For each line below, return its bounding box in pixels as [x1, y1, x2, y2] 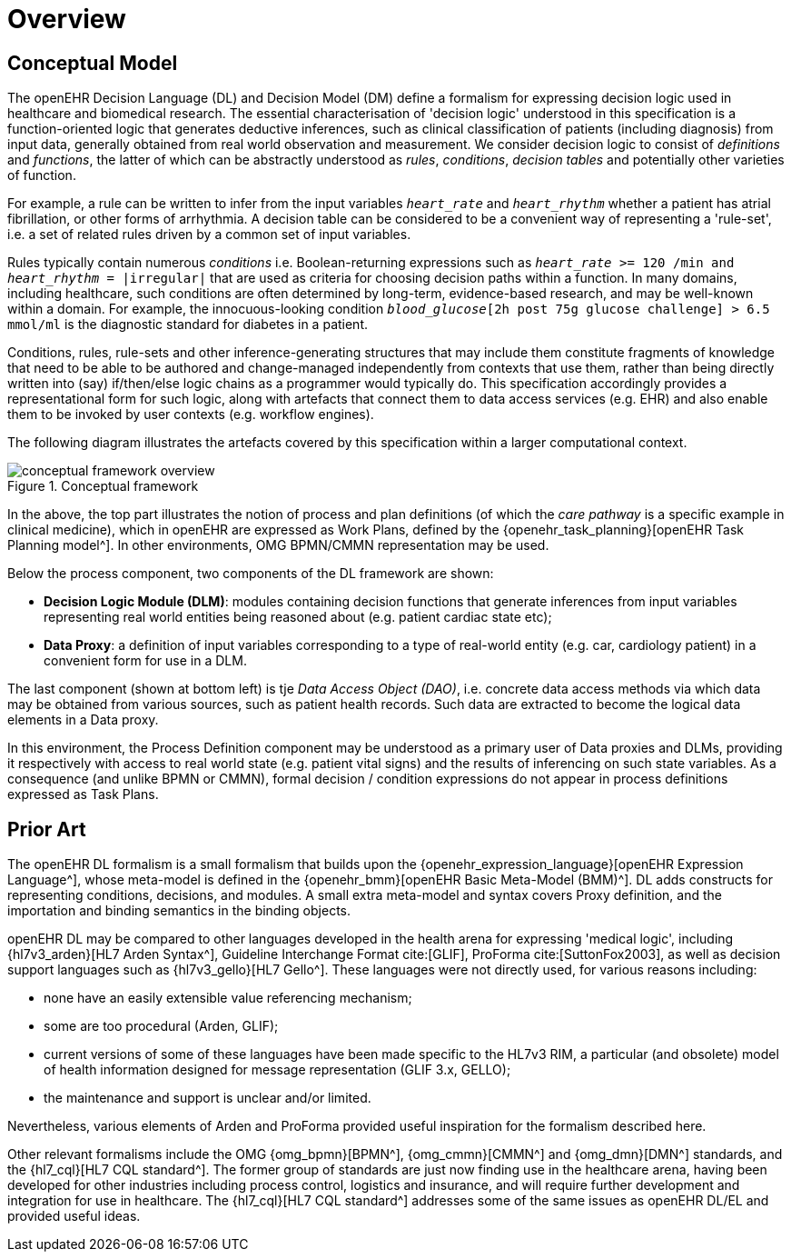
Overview [7, 4, 126, 35]
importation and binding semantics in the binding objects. [7, 903, 351, 919]
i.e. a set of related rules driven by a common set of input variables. [7, 226, 411, 243]
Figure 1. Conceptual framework [7, 478, 199, 495]
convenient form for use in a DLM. [44, 653, 247, 669]
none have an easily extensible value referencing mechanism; [44, 990, 412, 1006]
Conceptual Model [7, 51, 178, 75]
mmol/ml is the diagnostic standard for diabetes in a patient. [7, 316, 369, 333]
